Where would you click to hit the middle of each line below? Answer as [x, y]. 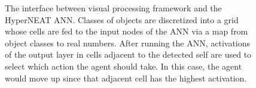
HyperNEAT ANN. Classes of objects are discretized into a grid [122, 19]
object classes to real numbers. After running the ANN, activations [128, 43]
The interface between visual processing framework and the [113, 8]
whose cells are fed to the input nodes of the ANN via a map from [127, 31]
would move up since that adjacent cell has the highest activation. [126, 78]
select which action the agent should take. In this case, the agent [124, 66]
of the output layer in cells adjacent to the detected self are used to [128, 54]
